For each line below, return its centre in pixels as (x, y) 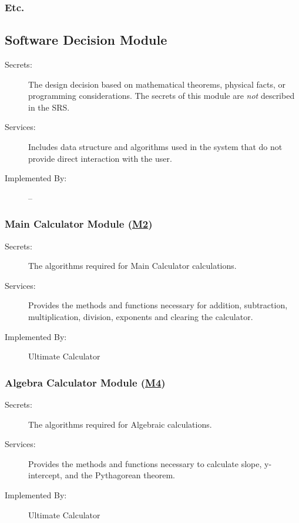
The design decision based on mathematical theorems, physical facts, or (157, 84)
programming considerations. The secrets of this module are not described (162, 96)
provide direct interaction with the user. (100, 158)
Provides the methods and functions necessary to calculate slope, (145, 463)
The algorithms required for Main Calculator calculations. (132, 266)
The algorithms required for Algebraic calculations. (120, 424)
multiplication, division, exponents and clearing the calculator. (141, 316)
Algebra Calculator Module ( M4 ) (85, 382)
